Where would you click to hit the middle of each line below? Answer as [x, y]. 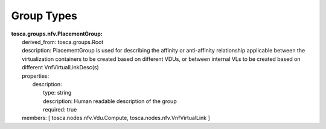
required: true [60, 110]
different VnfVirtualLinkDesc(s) [60, 68]
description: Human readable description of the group [110, 101]
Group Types [44, 16]
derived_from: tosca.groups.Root [63, 42]
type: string [57, 93]
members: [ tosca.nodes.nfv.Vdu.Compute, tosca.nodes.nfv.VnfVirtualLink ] [116, 118]
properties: [36, 76]
